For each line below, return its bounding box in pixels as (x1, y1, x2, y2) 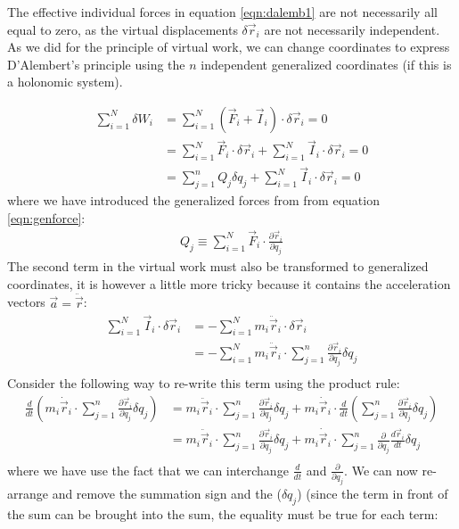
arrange (7, 484, 48, 502)
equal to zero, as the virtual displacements (7, 20, 238, 38)
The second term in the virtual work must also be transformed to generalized (7, 257, 429, 276)
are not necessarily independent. (264, 20, 440, 38)
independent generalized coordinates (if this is (201, 54, 452, 73)
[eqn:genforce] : (7, 208, 86, 227)
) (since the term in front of (297, 484, 448, 502)
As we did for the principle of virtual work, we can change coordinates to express (7, 37, 450, 56)
